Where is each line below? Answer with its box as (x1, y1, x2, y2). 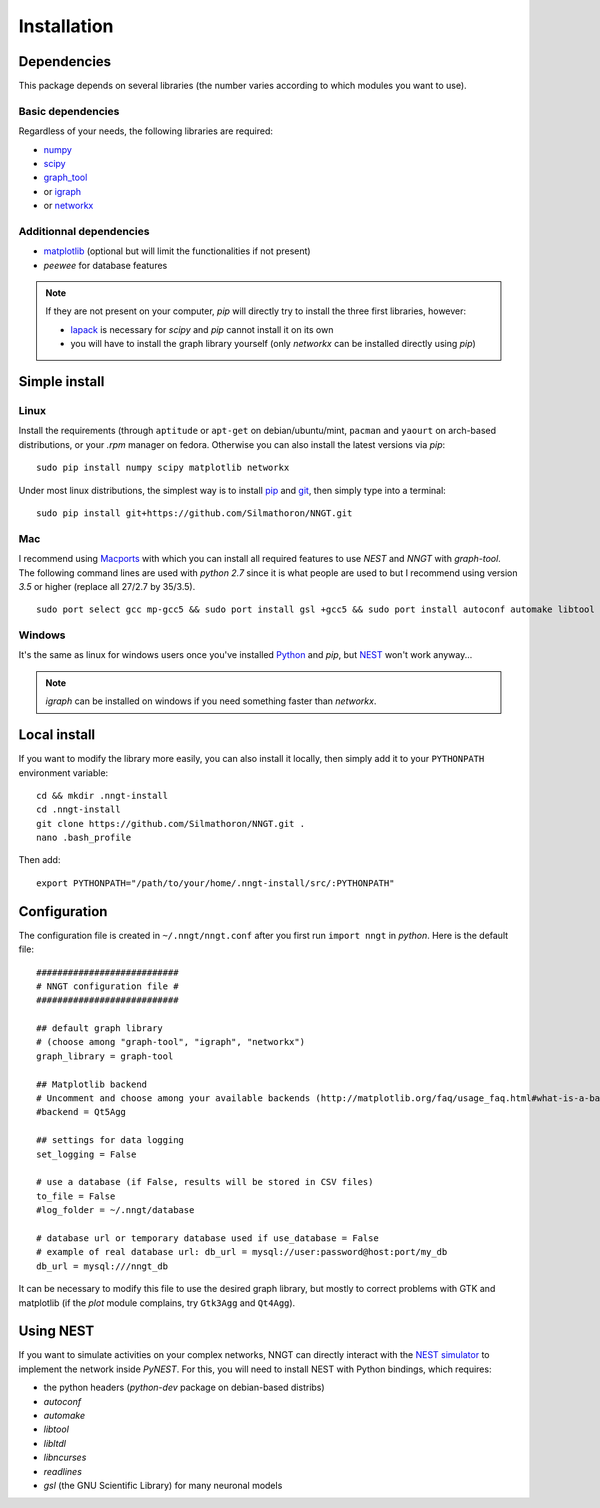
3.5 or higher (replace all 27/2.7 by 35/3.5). (18, 580, 196, 592)
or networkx (43, 200, 94, 212)
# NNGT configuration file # (36, 980, 179, 992)
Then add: (18, 854, 61, 866)
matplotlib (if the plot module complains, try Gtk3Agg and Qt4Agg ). (18, 1296, 296, 1309)
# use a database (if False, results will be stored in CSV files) (36, 1176, 374, 1188)
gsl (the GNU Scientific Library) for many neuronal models (43, 1479, 283, 1491)
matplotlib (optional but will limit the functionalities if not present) (43, 245, 311, 257)
